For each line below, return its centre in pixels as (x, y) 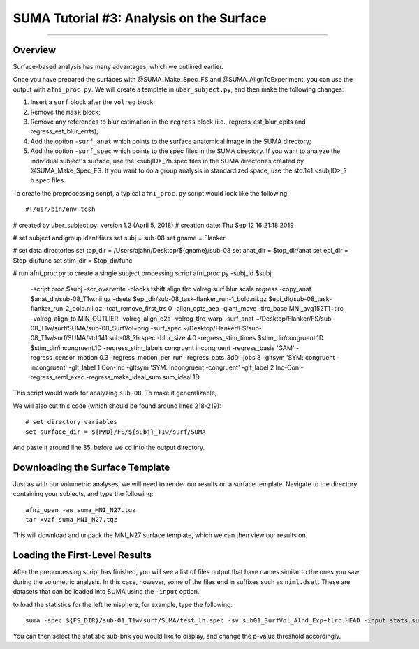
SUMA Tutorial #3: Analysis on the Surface (140, 18)
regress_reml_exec (58, 377)
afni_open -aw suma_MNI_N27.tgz (81, 510)
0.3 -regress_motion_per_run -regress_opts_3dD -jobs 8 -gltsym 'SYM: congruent (217, 358)
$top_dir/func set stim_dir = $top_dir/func (73, 260)
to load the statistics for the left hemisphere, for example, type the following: (123, 604)
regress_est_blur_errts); (65, 131)
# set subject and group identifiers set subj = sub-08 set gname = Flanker (119, 238)
